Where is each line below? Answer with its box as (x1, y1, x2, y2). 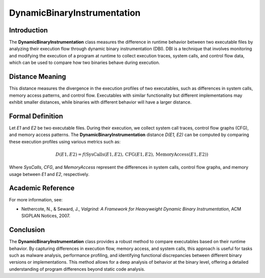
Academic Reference (9, 184, 75, 193)
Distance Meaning (9, 73, 66, 81)
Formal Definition (9, 112, 63, 120)
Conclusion (9, 226, 45, 234)
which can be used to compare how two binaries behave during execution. (9, 59, 160, 66)
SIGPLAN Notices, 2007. (21, 213, 71, 219)
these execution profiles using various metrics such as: (9, 139, 121, 144)
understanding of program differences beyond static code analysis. (9, 266, 146, 272)
